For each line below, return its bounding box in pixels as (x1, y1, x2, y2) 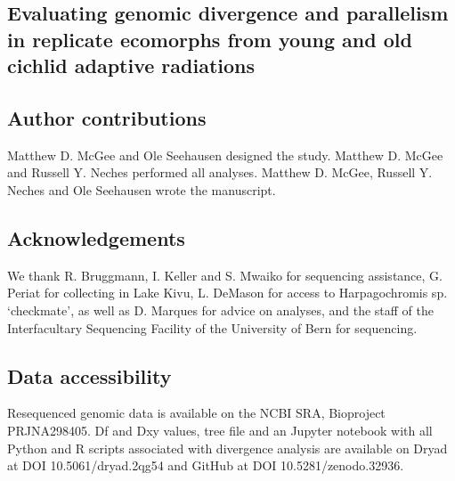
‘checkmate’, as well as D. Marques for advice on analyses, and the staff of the (7, 300, 435, 319)
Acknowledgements (7, 224, 185, 251)
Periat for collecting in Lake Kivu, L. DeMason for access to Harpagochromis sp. (7, 283, 448, 302)
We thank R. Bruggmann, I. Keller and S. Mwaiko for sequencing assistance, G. (7, 265, 443, 284)
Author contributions (7, 103, 207, 131)
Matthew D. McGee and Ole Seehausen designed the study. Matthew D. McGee (7, 145, 443, 164)
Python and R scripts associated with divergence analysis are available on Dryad (7, 438, 448, 457)
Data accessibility (7, 362, 172, 389)
